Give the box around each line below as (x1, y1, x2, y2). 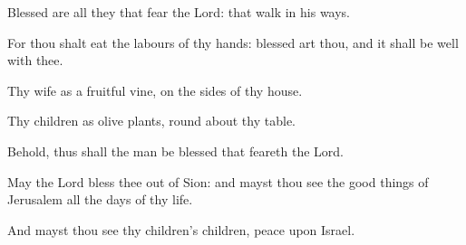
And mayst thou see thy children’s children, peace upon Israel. (7, 220, 355, 239)
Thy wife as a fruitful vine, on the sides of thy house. (7, 80, 303, 99)
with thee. (7, 51, 63, 70)
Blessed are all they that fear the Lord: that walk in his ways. (7, 3, 351, 21)
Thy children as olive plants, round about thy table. (7, 111, 296, 130)
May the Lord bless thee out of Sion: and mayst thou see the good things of (7, 172, 429, 191)
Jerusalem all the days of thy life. (7, 190, 193, 209)
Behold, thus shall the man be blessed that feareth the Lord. (7, 141, 344, 160)
